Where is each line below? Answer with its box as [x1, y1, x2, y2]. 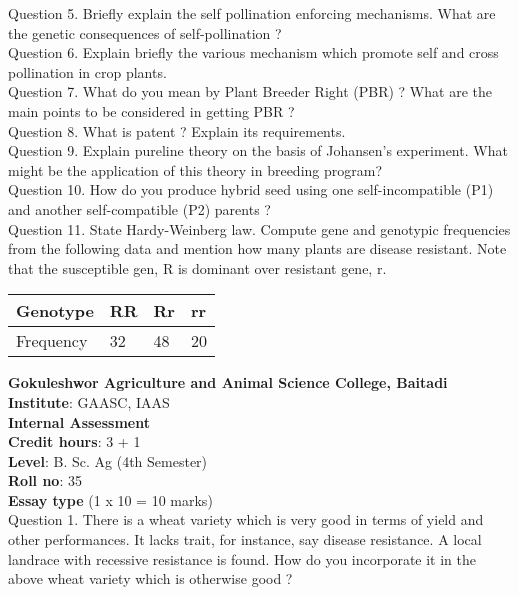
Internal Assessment [8, 411, 150, 432]
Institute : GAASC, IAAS [8, 391, 170, 412]
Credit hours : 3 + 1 [8, 431, 141, 452]
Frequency [16, 329, 88, 353]
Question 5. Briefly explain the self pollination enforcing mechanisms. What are [8, 3, 496, 23]
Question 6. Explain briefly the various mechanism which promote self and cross [8, 42, 499, 63]
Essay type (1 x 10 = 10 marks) [8, 489, 213, 510]
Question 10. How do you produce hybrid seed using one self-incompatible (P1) [8, 179, 494, 200]
